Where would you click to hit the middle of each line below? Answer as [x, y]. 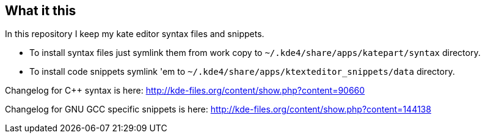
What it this [41, 11]
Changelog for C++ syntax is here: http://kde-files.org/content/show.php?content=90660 [185, 91]
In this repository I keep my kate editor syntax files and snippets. [135, 34]
